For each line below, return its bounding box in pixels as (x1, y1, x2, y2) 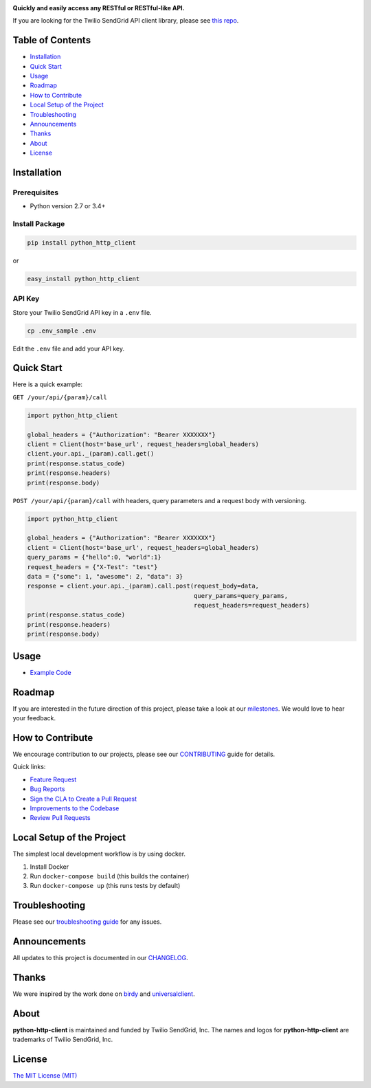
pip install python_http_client (27, 238, 137, 247)
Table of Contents (12, 34, 91, 46)
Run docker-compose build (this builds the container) (30, 871, 190, 880)
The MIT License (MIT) (12, 1072, 78, 1080)
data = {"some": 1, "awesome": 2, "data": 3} (27, 573, 183, 580)
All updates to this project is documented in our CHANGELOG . (12, 954, 188, 962)
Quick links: (12, 763, 46, 771)
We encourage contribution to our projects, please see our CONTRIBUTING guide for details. (12, 750, 276, 758)
